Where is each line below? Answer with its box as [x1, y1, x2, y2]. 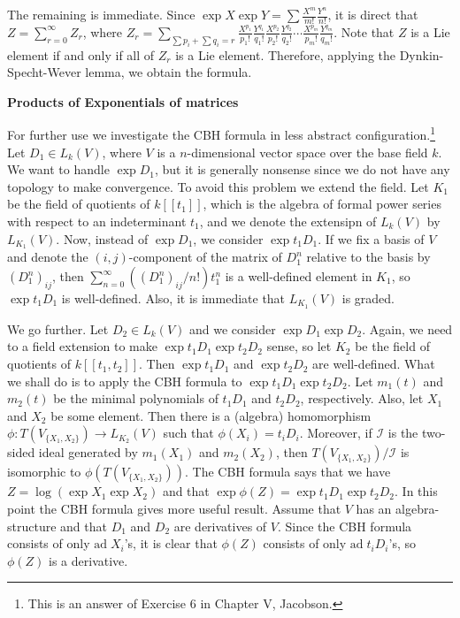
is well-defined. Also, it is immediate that [61, 289, 286, 308]
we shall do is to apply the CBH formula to [7, 371, 242, 390]
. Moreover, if [299, 423, 372, 442]
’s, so [388, 534, 416, 553]
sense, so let [266, 337, 332, 355]
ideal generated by [38, 443, 138, 462]
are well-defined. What [312, 355, 435, 373]
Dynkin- [399, 45, 444, 64]
